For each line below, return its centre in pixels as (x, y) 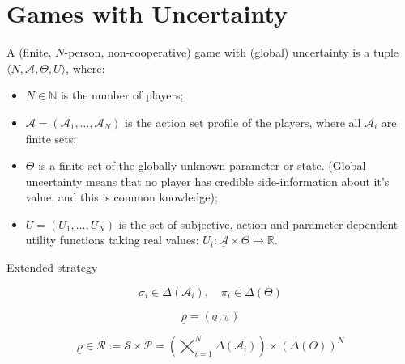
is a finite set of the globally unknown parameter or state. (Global (202, 165)
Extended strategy (52, 267)
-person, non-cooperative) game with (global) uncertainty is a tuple (232, 52)
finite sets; (51, 138)
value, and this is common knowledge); (122, 197)
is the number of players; (122, 95)
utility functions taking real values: (112, 240)
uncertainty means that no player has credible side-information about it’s (207, 181)
